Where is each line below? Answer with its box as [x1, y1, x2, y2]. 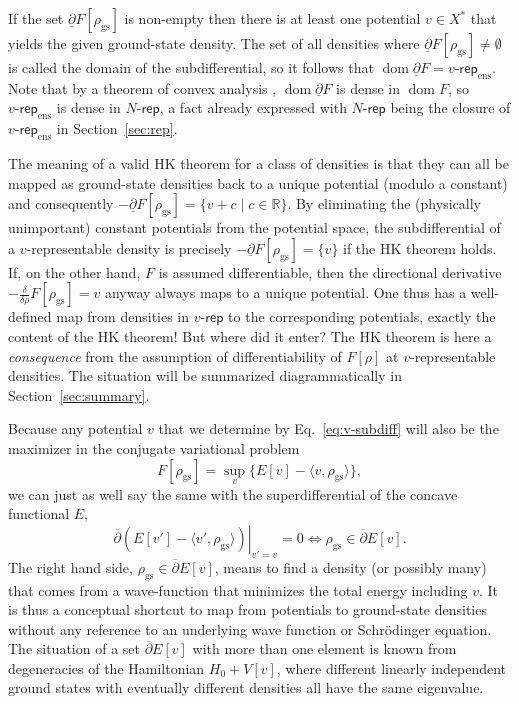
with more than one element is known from [192, 638, 457, 659]
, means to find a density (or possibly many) [214, 556, 487, 577]
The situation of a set [8, 638, 140, 659]
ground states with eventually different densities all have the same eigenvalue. [8, 677, 484, 698]
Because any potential [8, 418, 143, 439]
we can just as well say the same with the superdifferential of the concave [8, 483, 458, 504]
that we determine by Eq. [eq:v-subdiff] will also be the [158, 418, 499, 439]
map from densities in [56, 306, 190, 327]
